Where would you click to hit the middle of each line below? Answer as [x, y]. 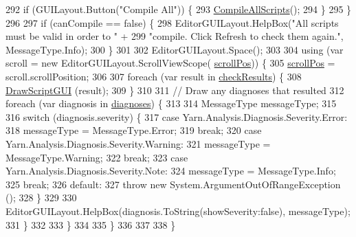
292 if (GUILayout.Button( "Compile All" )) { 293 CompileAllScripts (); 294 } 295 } [179, 9]
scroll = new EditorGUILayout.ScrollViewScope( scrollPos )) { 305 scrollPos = [170, 63]
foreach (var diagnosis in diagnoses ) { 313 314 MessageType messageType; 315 [171, 103]
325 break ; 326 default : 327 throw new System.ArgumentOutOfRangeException [173, 184]
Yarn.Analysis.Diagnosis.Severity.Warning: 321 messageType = [138, 143]
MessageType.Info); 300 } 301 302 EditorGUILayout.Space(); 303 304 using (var [175, 49]
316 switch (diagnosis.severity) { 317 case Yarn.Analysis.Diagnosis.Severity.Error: [177, 116]
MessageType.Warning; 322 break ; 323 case [97, 157]
